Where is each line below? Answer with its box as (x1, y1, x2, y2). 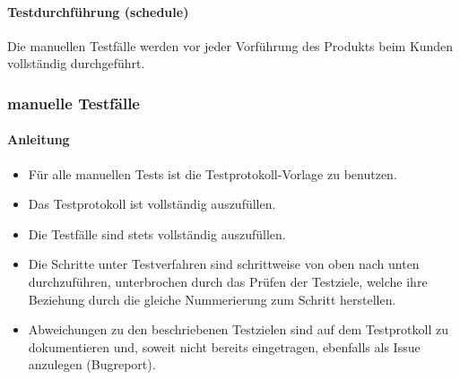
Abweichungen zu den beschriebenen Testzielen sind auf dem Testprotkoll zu (28, 320, 448, 339)
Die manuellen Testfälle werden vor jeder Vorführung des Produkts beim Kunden (7, 36, 454, 55)
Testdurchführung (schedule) (7, 2, 189, 21)
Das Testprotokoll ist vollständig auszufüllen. (28, 194, 276, 213)
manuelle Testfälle (7, 91, 140, 114)
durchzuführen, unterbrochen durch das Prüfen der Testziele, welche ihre (28, 272, 428, 290)
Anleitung (7, 130, 70, 149)
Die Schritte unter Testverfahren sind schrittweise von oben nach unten (28, 255, 420, 273)
